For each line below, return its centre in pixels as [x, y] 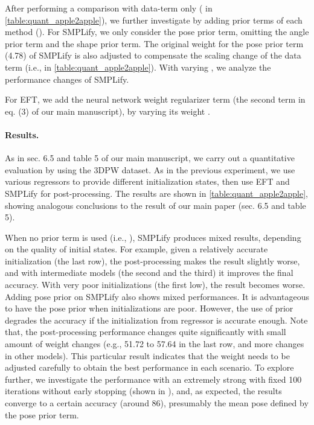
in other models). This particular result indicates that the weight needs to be [147, 355]
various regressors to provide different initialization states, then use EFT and [147, 181]
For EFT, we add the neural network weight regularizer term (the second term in [155, 99]
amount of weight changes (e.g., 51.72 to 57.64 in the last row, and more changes [155, 344]
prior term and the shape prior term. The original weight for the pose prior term [154, 43]
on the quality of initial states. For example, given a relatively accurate [136, 249]
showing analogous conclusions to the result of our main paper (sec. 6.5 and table [155, 205]
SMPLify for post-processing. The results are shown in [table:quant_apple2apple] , [156, 193]
